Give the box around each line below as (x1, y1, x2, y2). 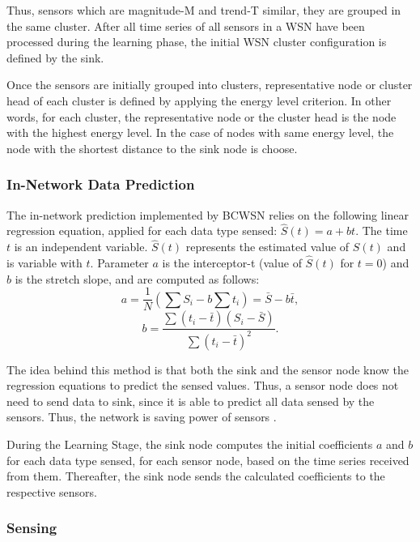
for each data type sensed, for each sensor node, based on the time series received (6, 451, 409, 468)
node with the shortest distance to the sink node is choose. (6, 139, 298, 156)
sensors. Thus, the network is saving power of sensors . (6, 408, 277, 425)
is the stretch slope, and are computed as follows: (15, 270, 260, 287)
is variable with (6, 254, 83, 271)
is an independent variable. (14, 238, 148, 255)
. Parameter (90, 254, 149, 271)
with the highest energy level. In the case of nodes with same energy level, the (6, 124, 394, 141)
